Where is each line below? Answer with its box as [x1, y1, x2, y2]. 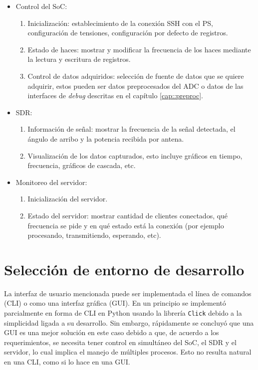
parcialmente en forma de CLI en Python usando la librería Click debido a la [4, 308, 242, 318]
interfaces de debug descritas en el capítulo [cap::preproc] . [27, 90, 203, 101]
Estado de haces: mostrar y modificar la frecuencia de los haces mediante [27, 44, 251, 54]
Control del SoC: [15, 1, 67, 11]
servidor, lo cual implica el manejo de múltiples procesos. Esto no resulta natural [4, 347, 252, 357]
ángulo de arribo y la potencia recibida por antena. [27, 133, 184, 144]
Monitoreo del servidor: [15, 177, 87, 187]
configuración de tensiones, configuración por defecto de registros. [27, 27, 228, 38]
